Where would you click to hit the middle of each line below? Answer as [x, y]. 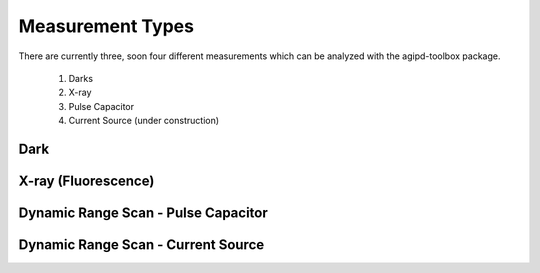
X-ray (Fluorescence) [86, 180]
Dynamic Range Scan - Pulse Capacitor [143, 212]
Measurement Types [106, 26]
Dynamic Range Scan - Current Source [141, 244]
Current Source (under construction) [144, 121]
